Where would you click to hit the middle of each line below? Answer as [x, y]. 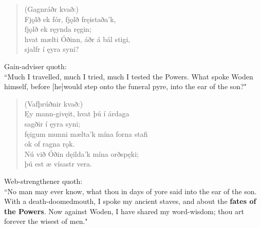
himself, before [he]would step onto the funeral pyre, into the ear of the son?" [125, 86]
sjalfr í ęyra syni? [52, 49]
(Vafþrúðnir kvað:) [54, 103]
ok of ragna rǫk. [50, 144]
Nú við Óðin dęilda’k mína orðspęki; [82, 153]
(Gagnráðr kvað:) [51, 9]
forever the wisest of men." [46, 221]
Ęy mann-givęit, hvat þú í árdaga [77, 113]
